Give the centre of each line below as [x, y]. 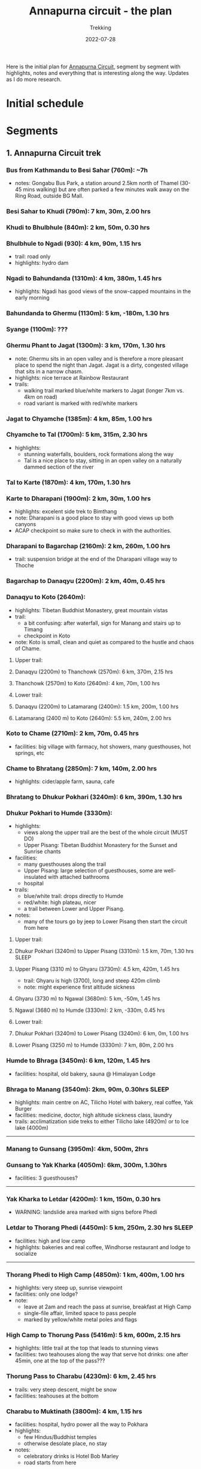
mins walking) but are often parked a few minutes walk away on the [106, 189]
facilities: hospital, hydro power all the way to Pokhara [81, 1424]
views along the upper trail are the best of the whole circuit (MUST [106, 832]
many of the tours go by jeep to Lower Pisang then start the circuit [105, 921]
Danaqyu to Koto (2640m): [46, 597]
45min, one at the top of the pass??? [60, 1361]
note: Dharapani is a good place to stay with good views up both [94, 518]
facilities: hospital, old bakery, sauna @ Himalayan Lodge [85, 1074]
